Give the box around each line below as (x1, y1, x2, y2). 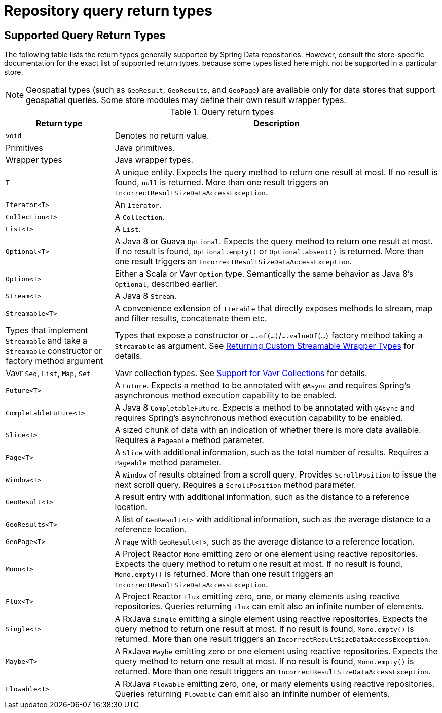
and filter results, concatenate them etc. (115, 313, 267, 324)
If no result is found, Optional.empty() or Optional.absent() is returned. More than (115, 246, 424, 257)
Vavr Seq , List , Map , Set (6, 368, 91, 379)
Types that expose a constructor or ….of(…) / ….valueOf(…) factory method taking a (115, 330, 423, 341)
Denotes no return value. (115, 130, 209, 141)
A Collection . (115, 212, 165, 222)
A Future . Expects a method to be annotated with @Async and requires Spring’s (115, 380, 410, 391)
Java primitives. (115, 143, 175, 153)
